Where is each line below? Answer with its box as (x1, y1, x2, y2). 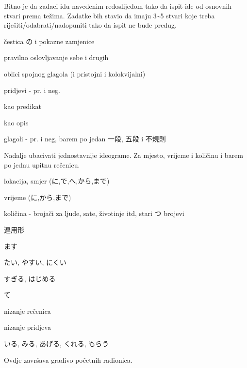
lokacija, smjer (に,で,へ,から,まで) (4, 176, 110, 186)
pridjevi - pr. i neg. (4, 85, 60, 95)
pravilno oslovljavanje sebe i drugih (4, 52, 109, 62)
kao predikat (4, 101, 42, 111)
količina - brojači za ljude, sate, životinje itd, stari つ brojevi (4, 208, 184, 218)
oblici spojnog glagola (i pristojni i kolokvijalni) (4, 68, 146, 78)
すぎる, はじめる (4, 273, 56, 283)
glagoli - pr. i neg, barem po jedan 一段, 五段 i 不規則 (4, 134, 166, 144)
